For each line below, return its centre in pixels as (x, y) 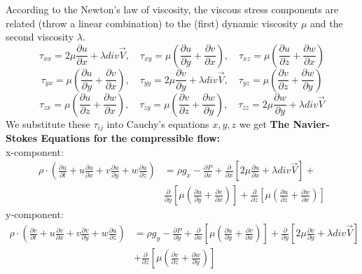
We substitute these (48, 123)
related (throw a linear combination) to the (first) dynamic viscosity (152, 23)
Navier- (311, 123)
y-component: (35, 214)
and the (327, 23)
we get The (264, 123)
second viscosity (40, 37)
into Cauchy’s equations (158, 123)
